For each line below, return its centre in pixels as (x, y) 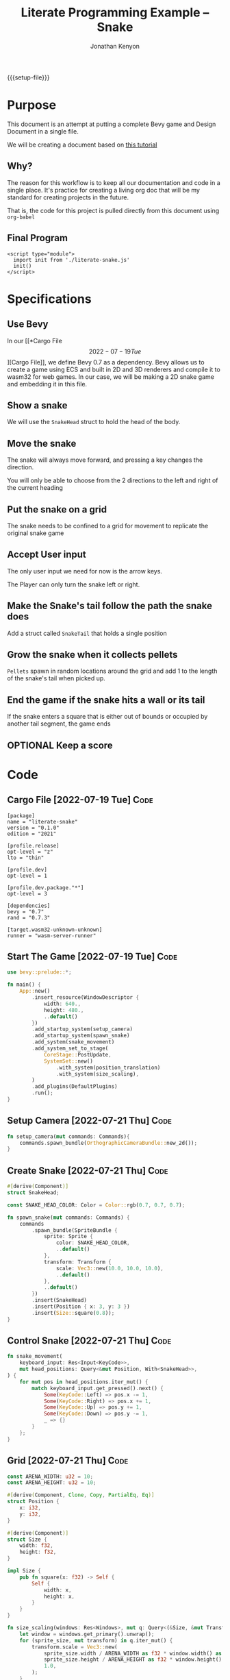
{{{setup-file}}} (28, 77)
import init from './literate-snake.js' (72, 260)
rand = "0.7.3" (29, 917)
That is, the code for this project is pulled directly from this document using (113, 210)
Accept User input (47, 555)
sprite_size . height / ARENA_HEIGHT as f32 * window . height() (133, 1659)
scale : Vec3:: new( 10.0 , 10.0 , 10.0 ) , (110, 1268)
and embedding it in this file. (47, 384)
